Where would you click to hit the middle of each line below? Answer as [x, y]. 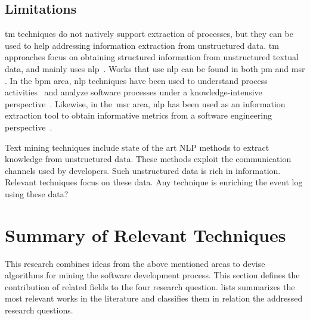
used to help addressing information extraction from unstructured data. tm [142, 45]
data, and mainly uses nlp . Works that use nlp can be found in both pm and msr [155, 68]
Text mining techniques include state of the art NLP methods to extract [137, 147]
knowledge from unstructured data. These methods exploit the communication [148, 159]
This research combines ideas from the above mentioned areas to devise [135, 263]
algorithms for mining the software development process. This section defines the [152, 275]
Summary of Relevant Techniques [145, 234]
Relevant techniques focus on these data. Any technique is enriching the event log [154, 182]
